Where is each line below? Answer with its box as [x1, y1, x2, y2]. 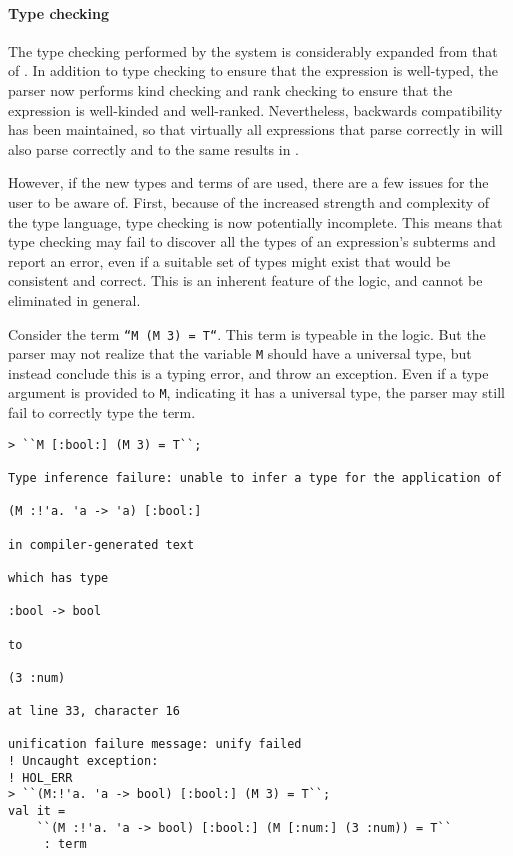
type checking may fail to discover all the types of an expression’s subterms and [8, 231, 496, 252]
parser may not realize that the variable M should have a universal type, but [8, 343, 472, 364]
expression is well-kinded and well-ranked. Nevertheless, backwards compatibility [8, 99, 503, 120]
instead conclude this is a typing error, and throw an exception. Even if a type [8, 362, 489, 383]
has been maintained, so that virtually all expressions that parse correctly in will [8, 119, 503, 140]
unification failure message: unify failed [8, 737, 302, 752]
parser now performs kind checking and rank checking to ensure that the [8, 79, 453, 100]
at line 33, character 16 [8, 704, 180, 719]
